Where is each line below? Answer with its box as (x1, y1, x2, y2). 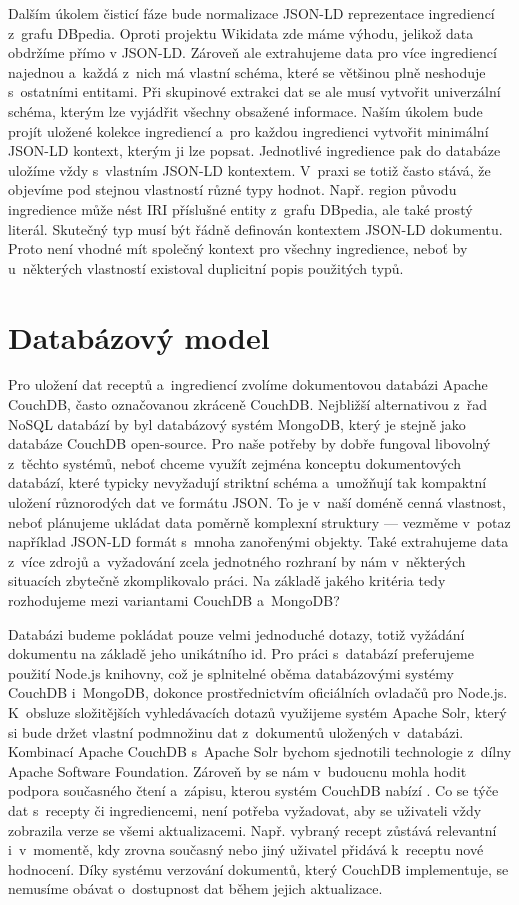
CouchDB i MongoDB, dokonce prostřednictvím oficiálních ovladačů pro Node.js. (8, 682, 508, 703)
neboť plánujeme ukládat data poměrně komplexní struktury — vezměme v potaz (8, 511, 511, 532)
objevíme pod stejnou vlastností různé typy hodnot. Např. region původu (8, 179, 457, 200)
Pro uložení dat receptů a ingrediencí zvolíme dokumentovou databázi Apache (8, 374, 488, 395)
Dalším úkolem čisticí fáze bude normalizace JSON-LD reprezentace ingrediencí (8, 3, 495, 23)
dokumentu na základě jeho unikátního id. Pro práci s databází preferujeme (8, 643, 474, 664)
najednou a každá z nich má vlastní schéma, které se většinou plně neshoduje (8, 61, 486, 82)
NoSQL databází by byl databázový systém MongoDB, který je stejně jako (8, 413, 466, 434)
